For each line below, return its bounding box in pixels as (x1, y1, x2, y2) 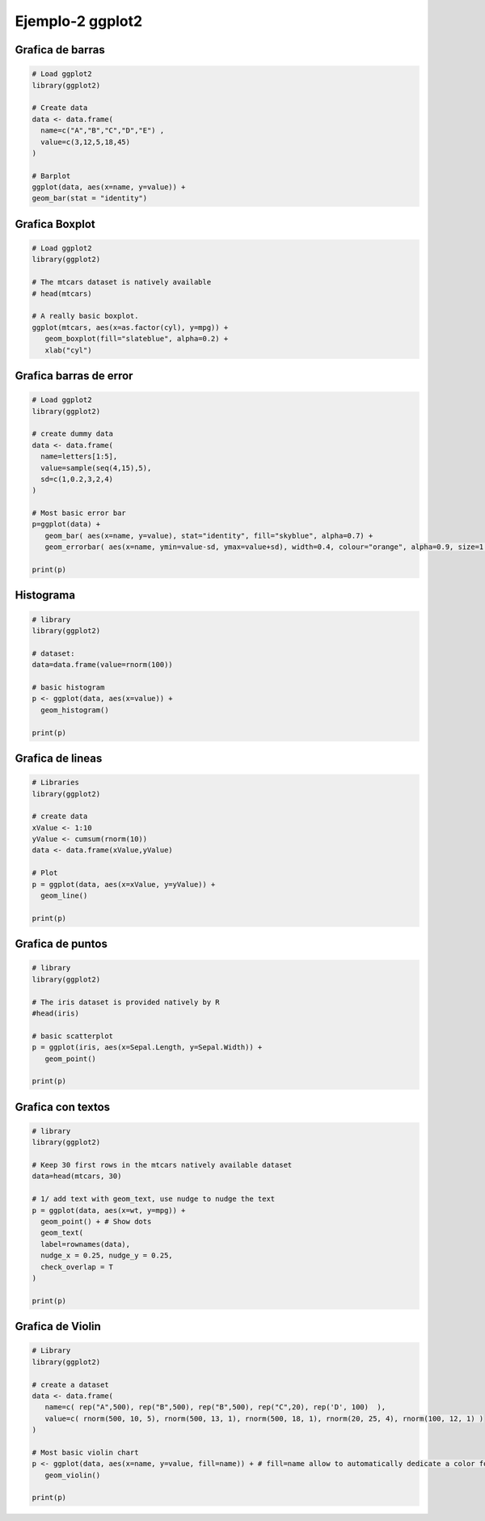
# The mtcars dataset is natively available (32, 277, 212, 287)
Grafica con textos (15, 1100, 111, 1113)
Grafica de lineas (15, 751, 103, 765)
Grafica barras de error (15, 369, 133, 382)
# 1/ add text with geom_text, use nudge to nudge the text (32, 1194, 276, 1204)
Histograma (15, 589, 76, 602)
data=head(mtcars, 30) (32, 1172, 122, 1181)
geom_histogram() (40, 705, 109, 715)
